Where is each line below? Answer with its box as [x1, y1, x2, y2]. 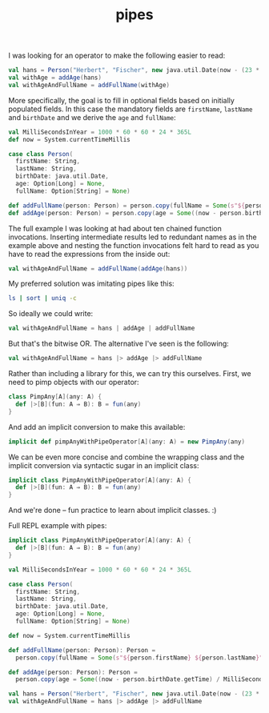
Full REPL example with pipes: [8, 521, 107, 531]
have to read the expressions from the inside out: [8, 249, 171, 258]
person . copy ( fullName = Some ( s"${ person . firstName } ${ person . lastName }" [15, 654, 263, 662]
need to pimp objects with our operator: [8, 378, 139, 387]
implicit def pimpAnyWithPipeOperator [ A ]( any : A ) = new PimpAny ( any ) [8, 438, 246, 446]
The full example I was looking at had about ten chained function [8, 223, 222, 233]
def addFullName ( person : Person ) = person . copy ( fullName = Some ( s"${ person [8, 202, 267, 210]
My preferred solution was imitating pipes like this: [8, 278, 175, 289]
